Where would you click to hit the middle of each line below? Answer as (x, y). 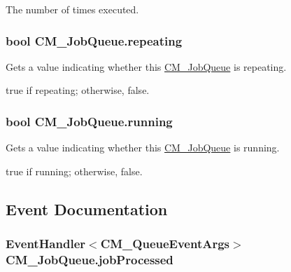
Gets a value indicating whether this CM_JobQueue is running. (143, 148)
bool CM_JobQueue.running (89, 121)
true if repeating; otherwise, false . (78, 90)
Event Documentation (87, 209)
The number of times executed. (72, 9)
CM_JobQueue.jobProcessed (90, 260)
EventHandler (46, 244)
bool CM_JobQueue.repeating (94, 40)
